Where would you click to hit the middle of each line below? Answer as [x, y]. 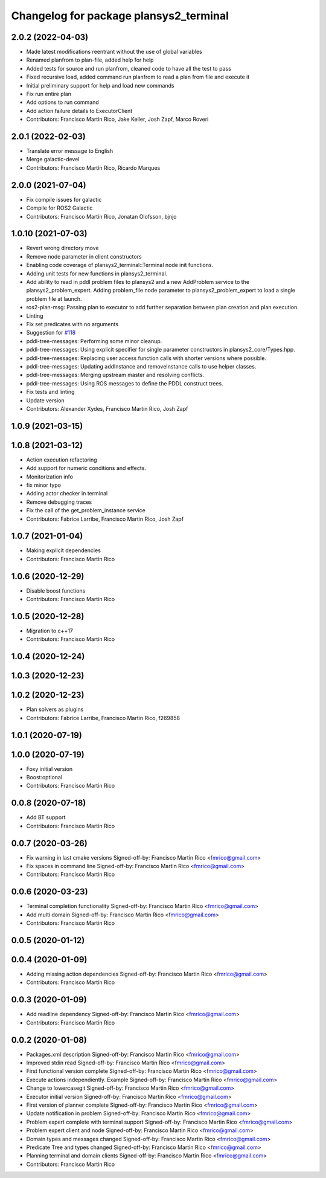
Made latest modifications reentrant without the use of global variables [114, 52]
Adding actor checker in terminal [67, 494]
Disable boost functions [56, 591]
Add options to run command [62, 102]
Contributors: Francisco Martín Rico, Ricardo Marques [93, 168]
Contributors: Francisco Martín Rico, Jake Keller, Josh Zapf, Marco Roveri [117, 119]
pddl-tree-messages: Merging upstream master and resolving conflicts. [115, 375]
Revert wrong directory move [62, 248]
